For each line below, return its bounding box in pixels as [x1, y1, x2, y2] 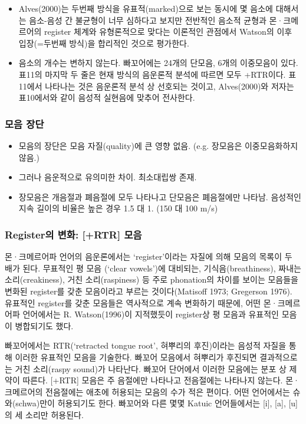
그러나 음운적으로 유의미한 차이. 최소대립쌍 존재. [18, 171, 197, 183]
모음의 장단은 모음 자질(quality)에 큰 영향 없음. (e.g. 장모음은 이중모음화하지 [18, 139, 298, 151]
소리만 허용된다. [25, 408, 84, 420]
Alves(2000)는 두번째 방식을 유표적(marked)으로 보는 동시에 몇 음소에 [18, 2, 273, 14]
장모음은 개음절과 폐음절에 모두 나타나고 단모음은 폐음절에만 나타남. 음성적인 [18, 190, 301, 203]
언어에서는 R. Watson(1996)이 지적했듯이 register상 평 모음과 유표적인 [22, 308, 279, 320]
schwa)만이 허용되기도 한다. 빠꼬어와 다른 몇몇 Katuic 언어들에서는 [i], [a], [15, 397, 286, 409]
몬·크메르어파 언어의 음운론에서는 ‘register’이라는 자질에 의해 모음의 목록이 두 [5, 250, 292, 263]
